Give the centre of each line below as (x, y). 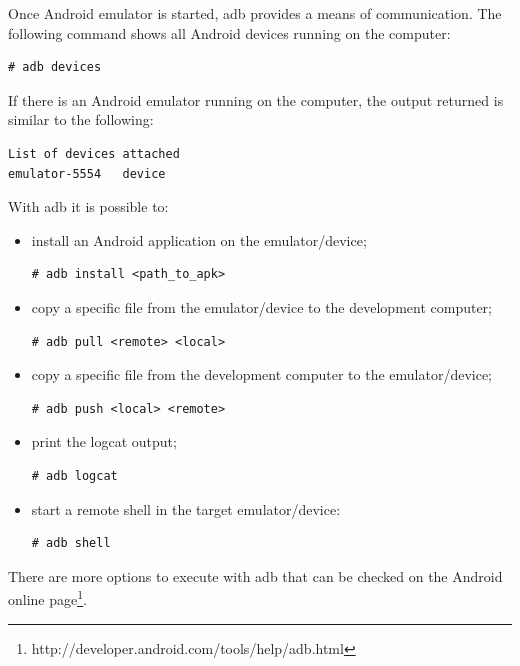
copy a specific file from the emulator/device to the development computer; (262, 306)
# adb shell (71, 543)
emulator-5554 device (87, 173)
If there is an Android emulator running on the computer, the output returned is (256, 99)
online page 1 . (47, 597)
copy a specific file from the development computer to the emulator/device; (262, 374)
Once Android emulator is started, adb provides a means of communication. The (255, 13)
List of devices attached (94, 153)
